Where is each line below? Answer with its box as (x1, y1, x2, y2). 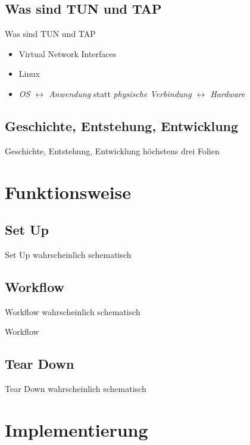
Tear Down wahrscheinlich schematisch (5, 382, 146, 395)
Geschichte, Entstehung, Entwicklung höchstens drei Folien (5, 144, 220, 157)
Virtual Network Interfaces (18, 47, 117, 60)
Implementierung (5, 417, 148, 441)
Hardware (210, 87, 245, 99)
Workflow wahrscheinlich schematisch (5, 305, 140, 318)
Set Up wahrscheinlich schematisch (5, 248, 132, 260)
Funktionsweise (5, 179, 132, 204)
